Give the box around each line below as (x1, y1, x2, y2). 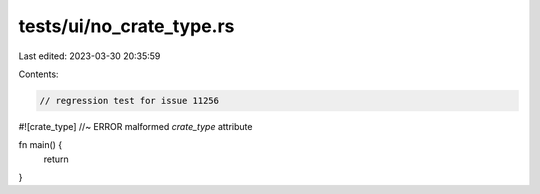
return (43, 153, 69, 165)
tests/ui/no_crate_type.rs (18, 15, 235, 37)
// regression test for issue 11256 (39, 95, 220, 106)
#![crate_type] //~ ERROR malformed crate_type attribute (18, 120, 253, 132)
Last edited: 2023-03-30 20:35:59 (18, 50, 161, 62)
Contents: (18, 68, 59, 80)
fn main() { (18, 139, 63, 151)
